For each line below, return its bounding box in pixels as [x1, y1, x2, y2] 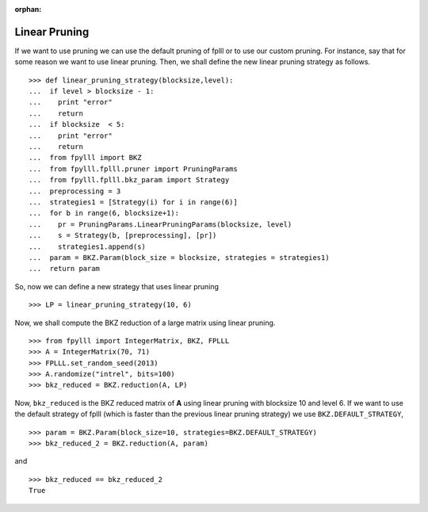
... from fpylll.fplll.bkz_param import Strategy [29, 175, 230, 185]
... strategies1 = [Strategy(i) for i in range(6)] [29, 197, 238, 206]
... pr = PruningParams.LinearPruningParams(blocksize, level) [29, 220, 292, 229]
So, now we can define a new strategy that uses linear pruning [14, 281, 220, 291]
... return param [29, 264, 101, 273]
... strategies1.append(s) [29, 242, 147, 251]
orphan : [14, 5, 42, 13]
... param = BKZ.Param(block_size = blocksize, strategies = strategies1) [29, 253, 330, 262]
